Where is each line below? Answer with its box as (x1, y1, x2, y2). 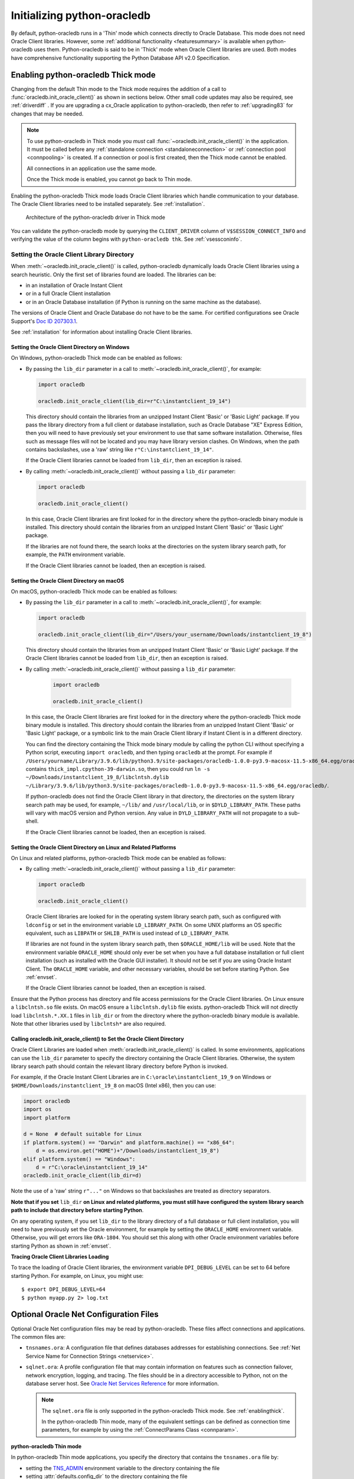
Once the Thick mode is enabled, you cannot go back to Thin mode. (27, 176, 192, 183)
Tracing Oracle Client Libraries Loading (11, 1253, 109, 1260)
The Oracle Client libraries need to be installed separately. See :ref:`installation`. (11, 200, 205, 207)
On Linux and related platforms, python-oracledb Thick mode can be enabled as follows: (11, 855, 227, 862)
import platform (23, 1114, 71, 1121)
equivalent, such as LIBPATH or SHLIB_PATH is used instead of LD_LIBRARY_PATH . (25, 929, 230, 937)
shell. (25, 818, 39, 825)
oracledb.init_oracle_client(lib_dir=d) (23, 1172, 142, 1179)
